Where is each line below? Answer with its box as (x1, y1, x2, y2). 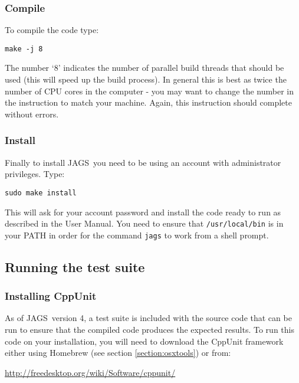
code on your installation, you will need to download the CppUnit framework (5, 335, 284, 347)
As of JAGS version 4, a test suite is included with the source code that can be (5, 312, 292, 324)
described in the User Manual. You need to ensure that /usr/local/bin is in (5, 217, 284, 230)
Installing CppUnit (5, 289, 97, 303)
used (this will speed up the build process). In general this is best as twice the (5, 73, 287, 86)
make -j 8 (5, 44, 43, 53)
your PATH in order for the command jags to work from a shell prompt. (5, 228, 269, 241)
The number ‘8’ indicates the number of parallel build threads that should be (5, 61, 284, 74)
